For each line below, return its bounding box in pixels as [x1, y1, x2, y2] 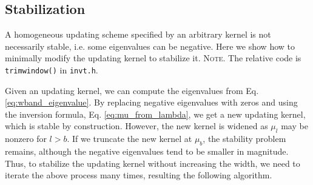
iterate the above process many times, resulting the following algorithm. [5, 169, 272, 181]
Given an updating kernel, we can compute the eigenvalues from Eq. [5, 84, 259, 96]
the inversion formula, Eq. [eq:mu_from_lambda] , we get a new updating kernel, [5, 107, 306, 120]
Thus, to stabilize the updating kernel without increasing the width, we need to [5, 156, 300, 169]
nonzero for [5, 132, 47, 145]
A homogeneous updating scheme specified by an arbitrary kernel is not [5, 28, 271, 41]
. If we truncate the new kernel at [67, 132, 192, 145]
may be [281, 119, 308, 132]
